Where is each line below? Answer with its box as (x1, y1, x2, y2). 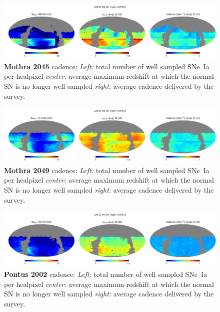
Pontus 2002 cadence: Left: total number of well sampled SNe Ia (4, 268, 207, 279)
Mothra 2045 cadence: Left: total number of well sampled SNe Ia (4, 61, 209, 71)
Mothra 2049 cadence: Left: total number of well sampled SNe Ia (4, 165, 209, 175)
